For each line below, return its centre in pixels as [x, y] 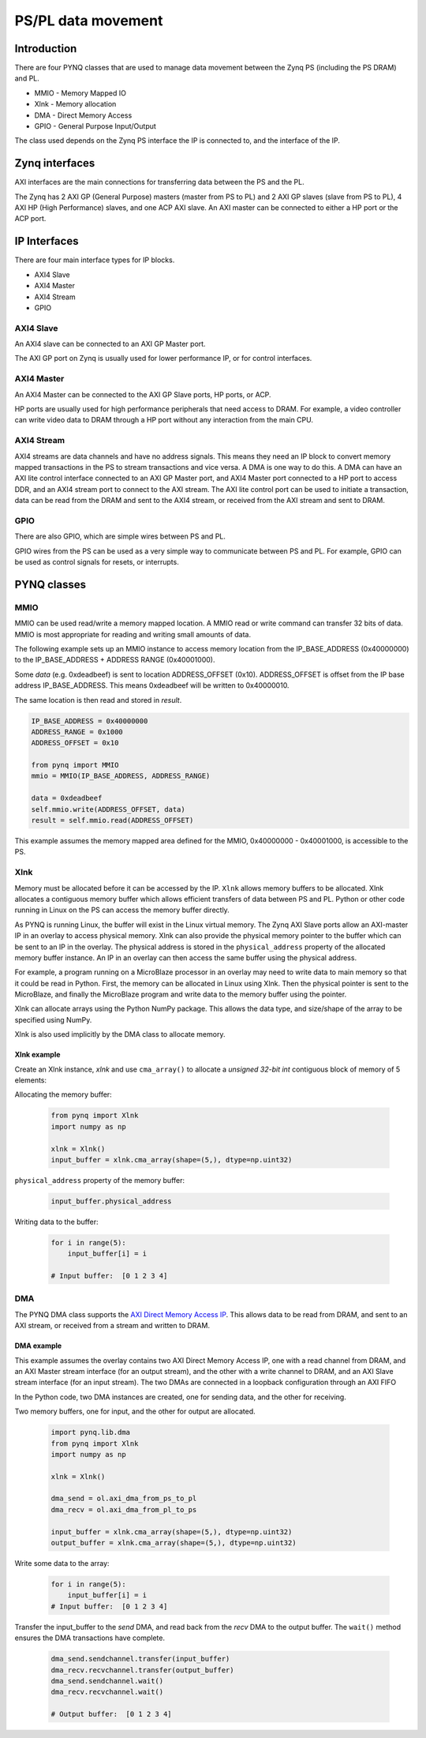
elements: [31, 1080]
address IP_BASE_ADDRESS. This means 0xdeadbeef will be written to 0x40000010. [152, 685]
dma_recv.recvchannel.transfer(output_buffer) [142, 1670]
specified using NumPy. [53, 1019]
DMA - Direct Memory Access [83, 115]
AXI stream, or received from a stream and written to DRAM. [112, 1326]
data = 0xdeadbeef [67, 798]
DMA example [38, 1346]
